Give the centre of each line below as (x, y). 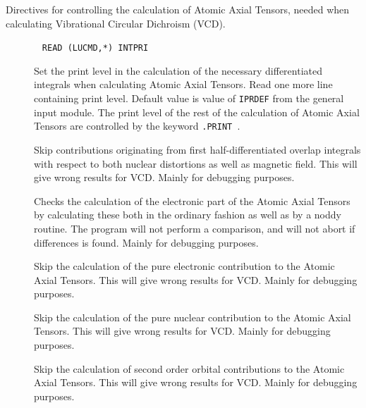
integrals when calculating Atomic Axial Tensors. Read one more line (183, 84)
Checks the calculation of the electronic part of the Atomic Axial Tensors (192, 200)
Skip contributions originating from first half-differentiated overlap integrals (197, 149)
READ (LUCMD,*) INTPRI (95, 48)
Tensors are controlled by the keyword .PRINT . (137, 126)
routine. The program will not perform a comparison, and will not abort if (195, 228)
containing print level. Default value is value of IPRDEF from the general (189, 98)
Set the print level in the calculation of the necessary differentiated (178, 70)
